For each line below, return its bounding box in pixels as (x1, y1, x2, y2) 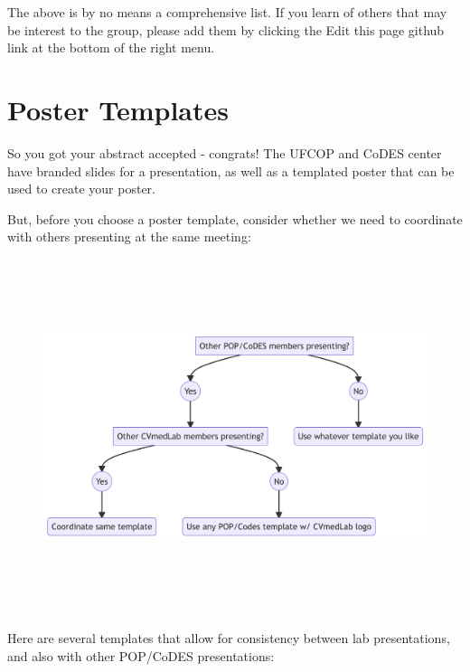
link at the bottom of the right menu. (7, 38, 215, 57)
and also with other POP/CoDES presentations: (7, 646, 275, 665)
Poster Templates (7, 90, 229, 128)
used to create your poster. (7, 179, 155, 198)
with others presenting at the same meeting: (7, 227, 251, 246)
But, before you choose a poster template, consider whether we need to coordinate (7, 209, 463, 228)
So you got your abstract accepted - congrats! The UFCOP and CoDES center (7, 143, 442, 162)
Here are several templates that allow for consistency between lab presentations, (7, 629, 450, 648)
